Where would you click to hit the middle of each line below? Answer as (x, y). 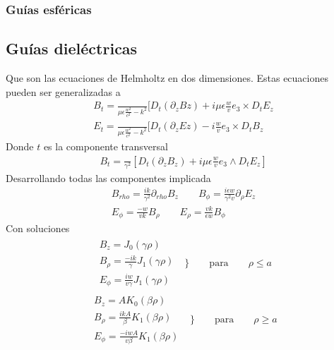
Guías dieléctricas (72, 48)
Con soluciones (38, 228)
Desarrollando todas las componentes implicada (108, 177)
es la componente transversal (106, 146)
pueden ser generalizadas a (63, 91)
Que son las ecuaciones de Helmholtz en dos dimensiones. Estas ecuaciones (167, 78)
